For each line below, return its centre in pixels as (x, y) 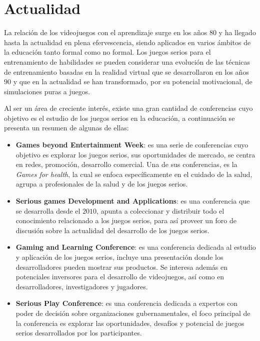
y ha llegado (237, 32)
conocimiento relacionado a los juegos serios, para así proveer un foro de (126, 220)
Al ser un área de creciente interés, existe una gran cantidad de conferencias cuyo (128, 108)
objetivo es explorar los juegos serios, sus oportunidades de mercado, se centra (135, 154)
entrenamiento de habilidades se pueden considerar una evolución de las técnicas (127, 61)
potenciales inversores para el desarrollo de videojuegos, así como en (120, 277)
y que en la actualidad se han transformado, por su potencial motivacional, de (133, 81)
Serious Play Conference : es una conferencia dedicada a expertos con (127, 303)
